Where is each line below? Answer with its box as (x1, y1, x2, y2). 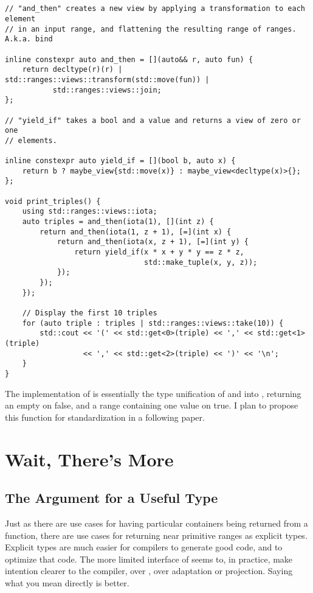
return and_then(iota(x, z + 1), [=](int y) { (57, 237, 249, 247)
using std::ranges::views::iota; (22, 207, 157, 216)
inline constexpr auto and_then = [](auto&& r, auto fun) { (5, 55, 253, 64)
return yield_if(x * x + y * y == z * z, (74, 248, 244, 257)
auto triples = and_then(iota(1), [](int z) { (22, 217, 214, 226)
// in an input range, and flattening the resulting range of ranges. (5, 24, 297, 33)
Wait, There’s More (5, 446, 174, 471)
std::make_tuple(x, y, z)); (144, 258, 258, 267)
